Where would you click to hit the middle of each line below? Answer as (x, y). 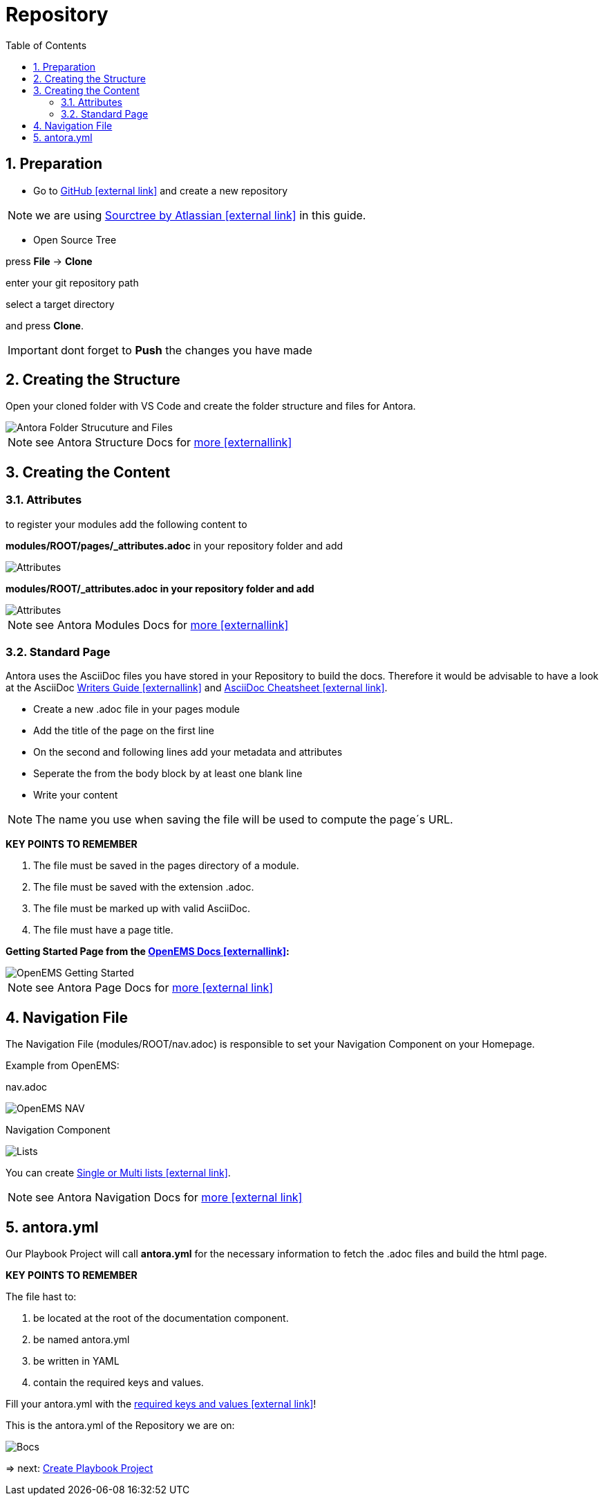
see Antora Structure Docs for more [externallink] (164, 443)
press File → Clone (49, 261)
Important (33, 350)
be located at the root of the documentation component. (161, 1318)
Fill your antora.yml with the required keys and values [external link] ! (161, 1404)
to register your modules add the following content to (126, 524)
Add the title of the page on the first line (124, 731)
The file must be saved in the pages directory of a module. (166, 866)
